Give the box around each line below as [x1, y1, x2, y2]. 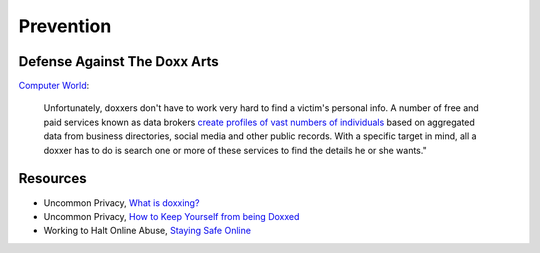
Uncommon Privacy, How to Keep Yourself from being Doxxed [43, 210, 300, 222]
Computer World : [18, 80, 90, 92]
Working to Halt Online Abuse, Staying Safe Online [43, 225, 252, 237]
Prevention [18, 15, 112, 37]
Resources [18, 170, 87, 187]
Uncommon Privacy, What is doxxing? [43, 196, 200, 209]
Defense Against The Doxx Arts [18, 53, 219, 70]
